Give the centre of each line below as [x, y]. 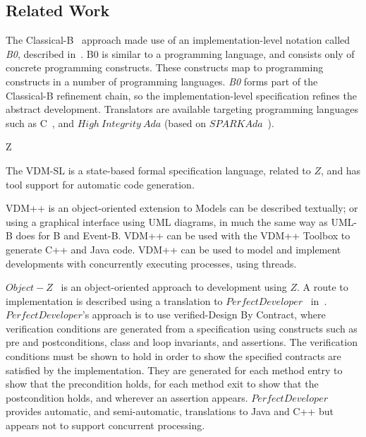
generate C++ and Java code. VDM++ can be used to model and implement [173, 249]
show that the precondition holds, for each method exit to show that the [162, 384]
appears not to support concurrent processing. [105, 425]
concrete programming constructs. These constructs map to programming [165, 67]
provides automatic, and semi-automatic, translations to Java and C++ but [170, 411]
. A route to [323, 287]
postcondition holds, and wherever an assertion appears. [127, 397]
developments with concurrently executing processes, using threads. [151, 263]
